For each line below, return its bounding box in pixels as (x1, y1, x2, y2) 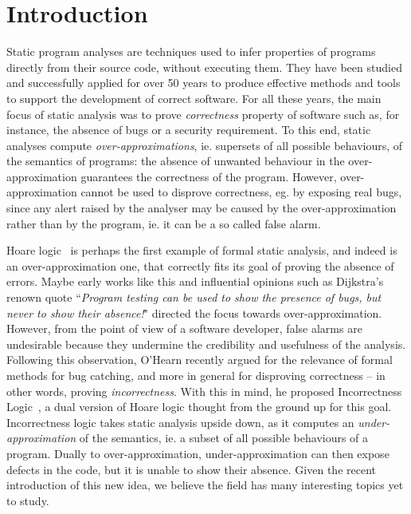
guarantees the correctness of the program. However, (80, 168, 337, 184)
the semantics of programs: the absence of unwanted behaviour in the (6, 152, 345, 169)
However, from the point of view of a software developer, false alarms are (6, 320, 362, 337)
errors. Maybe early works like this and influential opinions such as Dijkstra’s (6, 273, 384, 290)
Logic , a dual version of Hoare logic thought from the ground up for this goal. (6, 398, 392, 415)
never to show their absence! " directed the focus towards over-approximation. (6, 304, 382, 321)
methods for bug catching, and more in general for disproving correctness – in (6, 367, 386, 383)
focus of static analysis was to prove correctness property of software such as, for (6, 105, 400, 122)
